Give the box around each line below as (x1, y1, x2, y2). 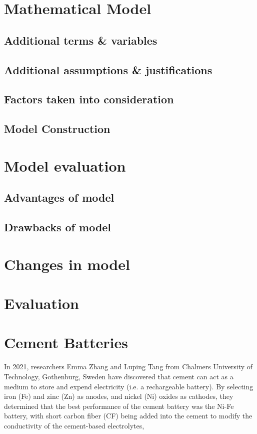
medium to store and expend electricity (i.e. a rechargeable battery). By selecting (4, 381, 253, 391)
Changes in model (4, 253, 130, 274)
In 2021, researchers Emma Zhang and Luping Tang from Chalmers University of (4, 361, 253, 372)
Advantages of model (4, 190, 114, 205)
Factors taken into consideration (4, 91, 174, 107)
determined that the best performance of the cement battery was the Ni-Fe (4, 400, 234, 411)
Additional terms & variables (4, 32, 157, 48)
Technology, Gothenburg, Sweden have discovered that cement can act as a (4, 371, 233, 381)
